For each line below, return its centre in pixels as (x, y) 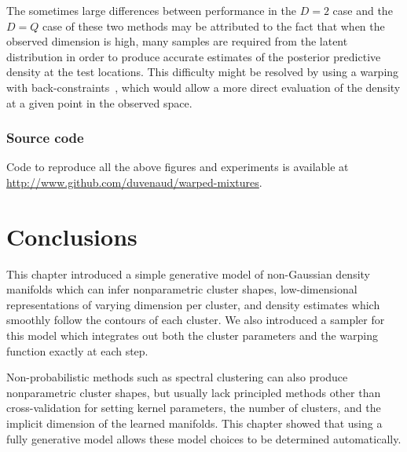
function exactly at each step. (77, 350)
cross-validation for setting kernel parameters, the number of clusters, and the (194, 408)
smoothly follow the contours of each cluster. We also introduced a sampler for (196, 320)
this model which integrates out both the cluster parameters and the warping (192, 335)
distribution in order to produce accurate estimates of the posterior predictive (194, 56)
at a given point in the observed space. (99, 102)
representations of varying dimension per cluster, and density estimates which (193, 304)
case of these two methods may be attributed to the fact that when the (213, 26)
